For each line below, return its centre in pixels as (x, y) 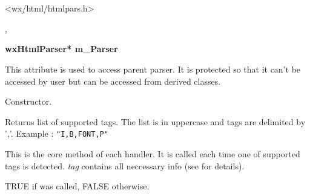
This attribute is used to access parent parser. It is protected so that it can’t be (153, 69)
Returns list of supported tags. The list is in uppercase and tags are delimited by (155, 121)
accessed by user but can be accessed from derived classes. (113, 81)
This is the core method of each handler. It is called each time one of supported (153, 154)
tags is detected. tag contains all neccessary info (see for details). (125, 165)
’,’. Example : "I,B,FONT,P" (57, 133)
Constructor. (28, 101)
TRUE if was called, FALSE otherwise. (77, 186)
